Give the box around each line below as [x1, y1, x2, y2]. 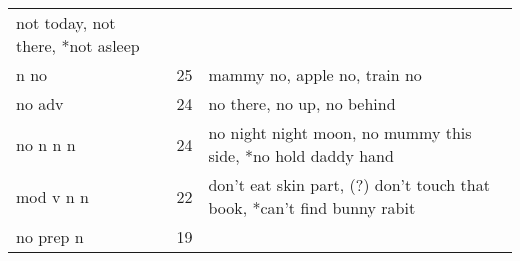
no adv [16, 92, 64, 115]
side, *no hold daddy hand [208, 144, 394, 167]
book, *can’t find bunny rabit [208, 196, 416, 219]
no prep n [16, 225, 84, 248]
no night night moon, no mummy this [208, 121, 472, 144]
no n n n [16, 132, 76, 156]
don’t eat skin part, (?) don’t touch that [208, 173, 490, 196]
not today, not [16, 11, 116, 34]
